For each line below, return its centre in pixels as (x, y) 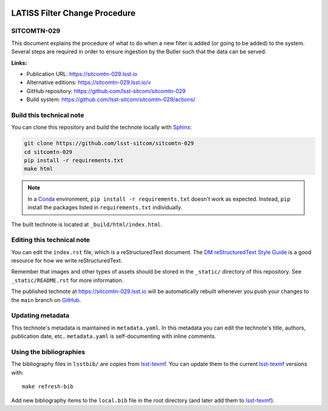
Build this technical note (48, 115)
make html (39, 169)
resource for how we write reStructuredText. (67, 261)
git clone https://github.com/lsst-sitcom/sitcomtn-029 (109, 143)
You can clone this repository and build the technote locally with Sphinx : (102, 127)
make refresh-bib (48, 387)
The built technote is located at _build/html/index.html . (87, 224)
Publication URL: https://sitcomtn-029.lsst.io (82, 74)
